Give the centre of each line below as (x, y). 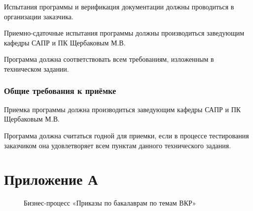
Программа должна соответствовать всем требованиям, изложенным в (109, 59)
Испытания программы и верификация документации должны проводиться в (119, 6)
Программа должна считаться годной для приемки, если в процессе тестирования (126, 135)
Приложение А (51, 179)
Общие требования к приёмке (60, 91)
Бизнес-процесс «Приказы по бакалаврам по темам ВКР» (110, 203)
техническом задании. (36, 68)
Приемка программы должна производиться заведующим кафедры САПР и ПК (123, 109)
